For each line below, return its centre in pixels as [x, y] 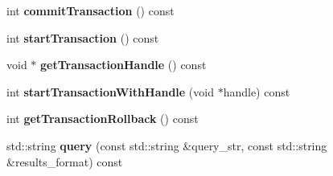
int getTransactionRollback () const [103, 119]
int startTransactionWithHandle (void [110, 91]
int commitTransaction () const [90, 10]
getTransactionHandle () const [123, 65]
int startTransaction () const [83, 37]
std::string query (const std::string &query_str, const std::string [167, 145]
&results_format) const [65, 161]
